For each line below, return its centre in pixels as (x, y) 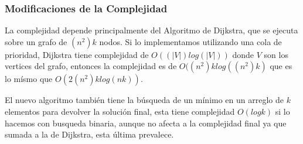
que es (281, 66)
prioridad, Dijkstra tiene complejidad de (77, 54)
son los (276, 54)
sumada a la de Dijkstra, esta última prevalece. (89, 134)
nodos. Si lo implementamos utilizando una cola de (190, 41)
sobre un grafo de (36, 41)
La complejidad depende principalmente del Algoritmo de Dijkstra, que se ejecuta (151, 30)
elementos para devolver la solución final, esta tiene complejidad (120, 111)
